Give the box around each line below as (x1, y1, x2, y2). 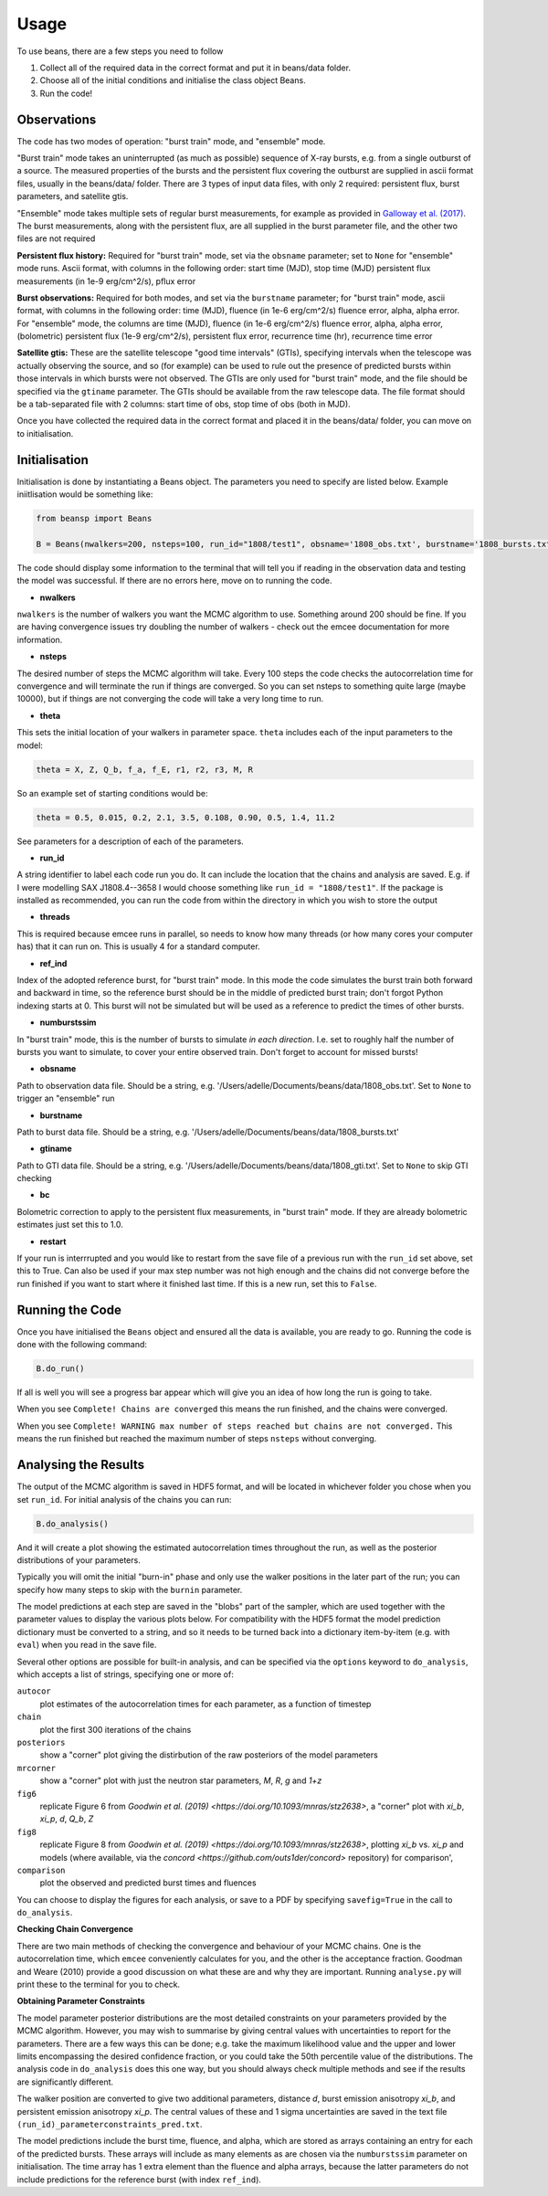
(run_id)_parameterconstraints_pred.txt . (16, 2118, 203, 2129)
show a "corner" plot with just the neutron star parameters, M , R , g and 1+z (39, 1775, 322, 1786)
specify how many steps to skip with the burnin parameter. (16, 1584, 243, 1595)
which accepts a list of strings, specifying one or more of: (16, 1669, 235, 1680)
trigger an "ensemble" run (16, 1093, 115, 1104)
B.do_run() (36, 1364, 85, 1374)
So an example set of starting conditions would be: (16, 787, 208, 798)
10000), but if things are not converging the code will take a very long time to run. (16, 693, 324, 704)
